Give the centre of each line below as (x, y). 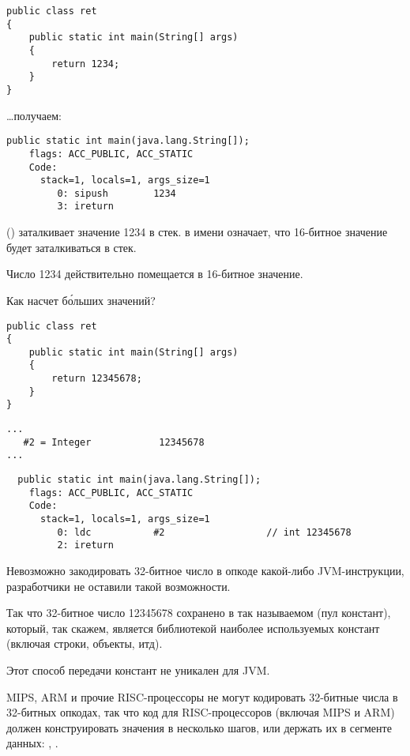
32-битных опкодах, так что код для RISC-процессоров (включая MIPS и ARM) (201, 712)
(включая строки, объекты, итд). (85, 643)
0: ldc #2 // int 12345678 (204, 532)
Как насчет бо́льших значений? (81, 300)
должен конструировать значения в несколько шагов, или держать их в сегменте (199, 727)
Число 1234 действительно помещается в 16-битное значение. (155, 274)
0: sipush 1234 (117, 193)
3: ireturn (86, 207)
